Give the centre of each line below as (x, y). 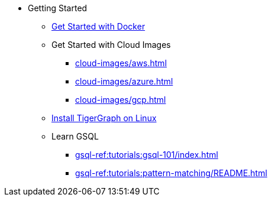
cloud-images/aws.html (121, 63)
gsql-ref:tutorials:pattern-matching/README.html (171, 173)
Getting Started (58, 8)
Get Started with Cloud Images (111, 45)
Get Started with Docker (98, 26)
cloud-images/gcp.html (121, 100)
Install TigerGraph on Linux (104, 118)
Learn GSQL (75, 136)
